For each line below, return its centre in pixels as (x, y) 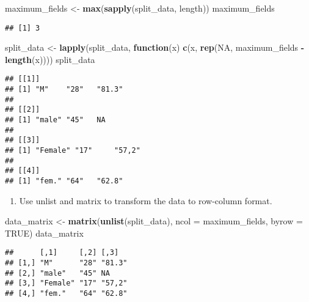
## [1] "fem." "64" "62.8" (64, 181)
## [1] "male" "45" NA (55, 120)
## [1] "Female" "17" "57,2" (73, 151)
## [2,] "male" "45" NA (57, 273)
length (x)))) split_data (50, 59)
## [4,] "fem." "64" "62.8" (66, 294)
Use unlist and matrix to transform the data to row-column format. (146, 200)
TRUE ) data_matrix (44, 233)
